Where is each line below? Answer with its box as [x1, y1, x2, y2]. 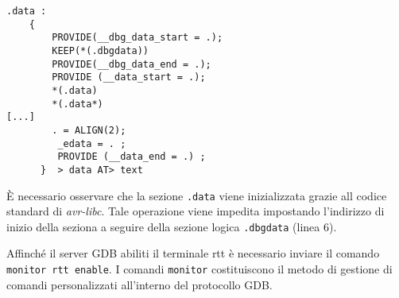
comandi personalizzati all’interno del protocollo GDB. [6, 276, 273, 292]
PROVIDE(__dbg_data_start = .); [52, 32, 223, 44]
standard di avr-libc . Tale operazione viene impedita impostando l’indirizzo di [6, 203, 385, 219]
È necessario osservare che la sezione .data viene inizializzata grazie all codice [6, 187, 387, 203]
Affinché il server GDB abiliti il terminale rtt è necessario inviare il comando [6, 245, 380, 261]
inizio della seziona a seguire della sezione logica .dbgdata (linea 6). [6, 218, 337, 234]
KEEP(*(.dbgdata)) [52, 45, 149, 56]
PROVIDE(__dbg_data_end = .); [52, 58, 211, 70]
